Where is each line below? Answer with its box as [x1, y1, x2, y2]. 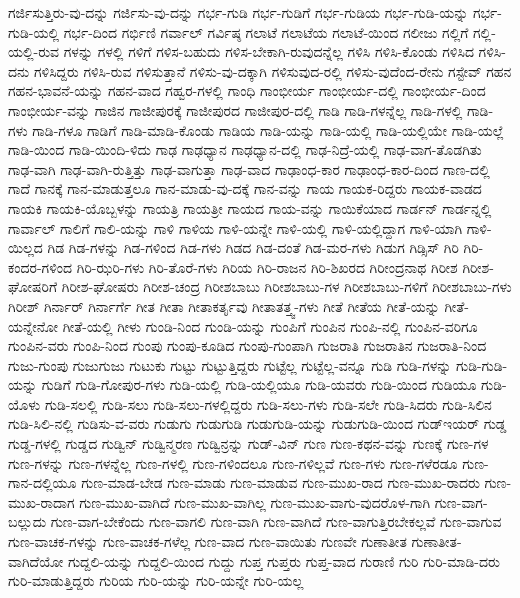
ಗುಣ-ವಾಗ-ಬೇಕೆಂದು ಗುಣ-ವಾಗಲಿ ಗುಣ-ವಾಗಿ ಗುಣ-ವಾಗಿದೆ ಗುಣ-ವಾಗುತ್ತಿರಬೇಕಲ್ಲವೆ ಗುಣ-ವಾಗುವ [50, 511, 502, 532]
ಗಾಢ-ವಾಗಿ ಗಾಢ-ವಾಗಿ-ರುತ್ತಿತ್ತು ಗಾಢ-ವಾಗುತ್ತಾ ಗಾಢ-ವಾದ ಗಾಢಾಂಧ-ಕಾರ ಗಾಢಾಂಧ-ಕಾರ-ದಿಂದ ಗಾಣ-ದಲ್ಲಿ [8, 158, 490, 179]
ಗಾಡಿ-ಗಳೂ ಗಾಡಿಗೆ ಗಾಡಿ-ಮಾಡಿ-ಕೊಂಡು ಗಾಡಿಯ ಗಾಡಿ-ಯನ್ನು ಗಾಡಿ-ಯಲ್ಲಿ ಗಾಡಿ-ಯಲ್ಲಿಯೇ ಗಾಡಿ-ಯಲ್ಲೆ [32, 119, 504, 140]
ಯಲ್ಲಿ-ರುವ [8, 41, 60, 62]
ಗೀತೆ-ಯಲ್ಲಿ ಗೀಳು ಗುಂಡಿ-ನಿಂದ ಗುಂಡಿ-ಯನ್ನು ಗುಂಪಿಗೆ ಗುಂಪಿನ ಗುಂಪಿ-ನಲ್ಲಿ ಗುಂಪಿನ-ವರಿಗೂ [62, 315, 478, 336]
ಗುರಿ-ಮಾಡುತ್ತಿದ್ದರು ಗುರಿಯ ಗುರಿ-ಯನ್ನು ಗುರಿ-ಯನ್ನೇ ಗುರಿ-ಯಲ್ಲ [8, 570, 304, 591]
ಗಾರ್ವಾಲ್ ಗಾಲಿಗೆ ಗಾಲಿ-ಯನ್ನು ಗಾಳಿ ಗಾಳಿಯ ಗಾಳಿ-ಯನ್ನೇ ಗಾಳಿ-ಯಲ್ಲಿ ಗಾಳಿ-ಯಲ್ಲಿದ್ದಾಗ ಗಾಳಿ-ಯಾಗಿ [8, 217, 463, 238]
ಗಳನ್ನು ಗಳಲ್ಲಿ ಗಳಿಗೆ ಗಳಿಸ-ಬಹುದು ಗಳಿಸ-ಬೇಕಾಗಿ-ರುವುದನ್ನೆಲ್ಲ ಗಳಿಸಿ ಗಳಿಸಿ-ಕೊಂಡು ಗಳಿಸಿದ [63, 41, 474, 62]
